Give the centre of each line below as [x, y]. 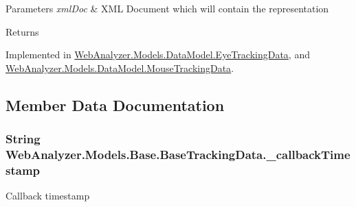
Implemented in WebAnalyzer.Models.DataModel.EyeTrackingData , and [158, 54]
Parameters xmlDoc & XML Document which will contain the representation [167, 8]
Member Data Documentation [115, 105]
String [23, 139]
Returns [22, 31]
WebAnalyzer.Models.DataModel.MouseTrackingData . [120, 68]
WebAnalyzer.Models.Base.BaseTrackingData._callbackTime [178, 154]
